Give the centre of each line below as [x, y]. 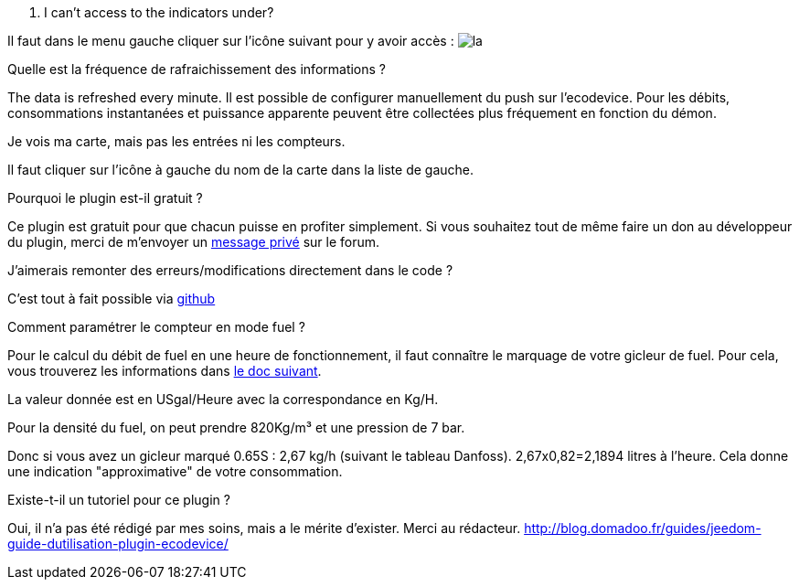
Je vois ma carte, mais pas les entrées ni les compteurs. [176, 141]
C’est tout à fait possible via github [112, 299]
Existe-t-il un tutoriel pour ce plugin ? [119, 500]
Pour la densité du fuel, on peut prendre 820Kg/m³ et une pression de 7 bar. [236, 427]
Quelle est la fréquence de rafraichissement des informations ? [197, 69]
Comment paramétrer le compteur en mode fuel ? [156, 327]
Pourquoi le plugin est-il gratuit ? [105, 198]
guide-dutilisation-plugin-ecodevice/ [118, 544]
